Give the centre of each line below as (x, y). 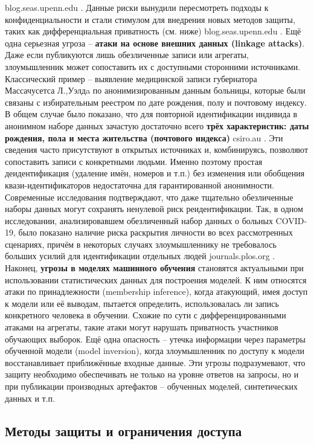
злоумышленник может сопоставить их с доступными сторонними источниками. (153, 66)
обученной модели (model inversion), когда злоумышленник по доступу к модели (155, 351)
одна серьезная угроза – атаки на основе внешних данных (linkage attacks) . (155, 43)
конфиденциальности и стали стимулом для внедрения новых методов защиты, (150, 19)
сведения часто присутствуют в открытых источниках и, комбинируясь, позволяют (157, 150)
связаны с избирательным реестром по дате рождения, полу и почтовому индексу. (156, 102)
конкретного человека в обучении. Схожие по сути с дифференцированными (146, 315)
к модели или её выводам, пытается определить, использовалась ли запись (142, 303)
